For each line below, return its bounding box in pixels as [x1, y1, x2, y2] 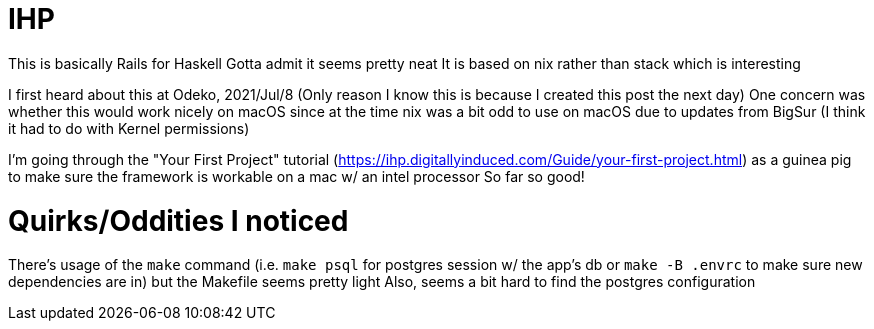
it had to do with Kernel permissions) [8, 119, 250, 137]
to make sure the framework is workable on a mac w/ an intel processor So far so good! [8, 167, 585, 185]
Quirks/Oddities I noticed [8, 203, 349, 238]
